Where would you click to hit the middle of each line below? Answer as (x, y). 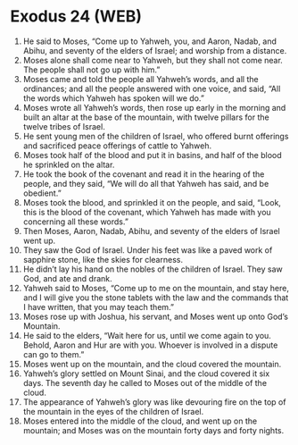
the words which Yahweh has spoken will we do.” (113, 98)
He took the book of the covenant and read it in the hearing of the (144, 174)
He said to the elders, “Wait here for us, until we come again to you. (147, 335)
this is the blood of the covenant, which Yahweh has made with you (147, 212)
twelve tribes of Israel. (64, 126)
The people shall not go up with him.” (91, 70)
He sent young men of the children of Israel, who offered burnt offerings (156, 136)
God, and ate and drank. (67, 278)
